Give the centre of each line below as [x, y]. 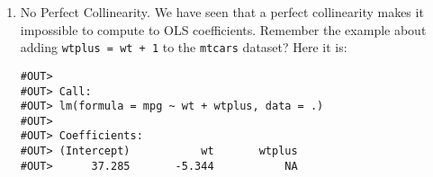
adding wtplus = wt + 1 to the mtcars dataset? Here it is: [184, 47]
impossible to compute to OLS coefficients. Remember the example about [223, 29]
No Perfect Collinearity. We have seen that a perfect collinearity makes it [222, 12]
